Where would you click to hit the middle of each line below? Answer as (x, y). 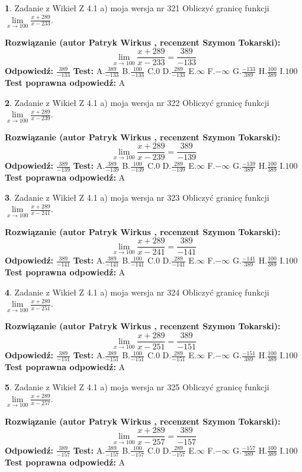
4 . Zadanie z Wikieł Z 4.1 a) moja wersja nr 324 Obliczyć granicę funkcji (137, 292)
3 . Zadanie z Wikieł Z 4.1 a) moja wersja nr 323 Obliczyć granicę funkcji (137, 197)
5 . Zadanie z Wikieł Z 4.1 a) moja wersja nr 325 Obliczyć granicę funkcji (137, 387)
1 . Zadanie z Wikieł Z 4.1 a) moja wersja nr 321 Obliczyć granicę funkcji (137, 8)
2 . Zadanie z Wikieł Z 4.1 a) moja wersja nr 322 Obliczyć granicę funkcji (137, 102)
